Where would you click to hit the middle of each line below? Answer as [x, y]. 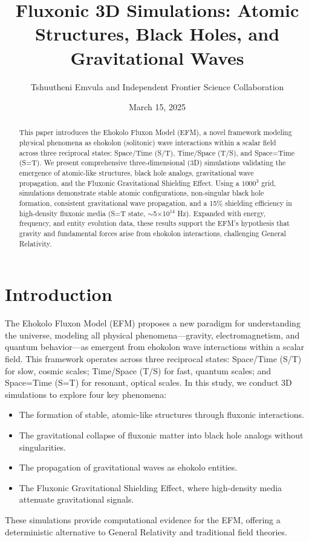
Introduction [59, 294]
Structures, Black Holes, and [157, 34]
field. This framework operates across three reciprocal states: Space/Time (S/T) [153, 359]
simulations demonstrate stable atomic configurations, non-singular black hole [141, 193]
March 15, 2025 [157, 107]
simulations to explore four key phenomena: [86, 394]
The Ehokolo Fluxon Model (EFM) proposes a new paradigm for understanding [153, 323]
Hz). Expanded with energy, [222, 213]
